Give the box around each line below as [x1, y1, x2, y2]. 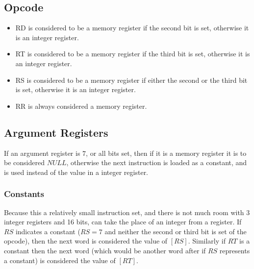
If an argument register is [4, 147, 80, 158]
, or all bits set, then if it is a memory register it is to [86, 147, 247, 158]
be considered [4, 157, 45, 168]
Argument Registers [4, 124, 108, 140]
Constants [4, 188, 45, 200]
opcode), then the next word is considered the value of [4, 236, 168, 246]
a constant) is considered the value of [4, 255, 116, 265]
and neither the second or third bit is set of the [104, 226, 247, 236]
